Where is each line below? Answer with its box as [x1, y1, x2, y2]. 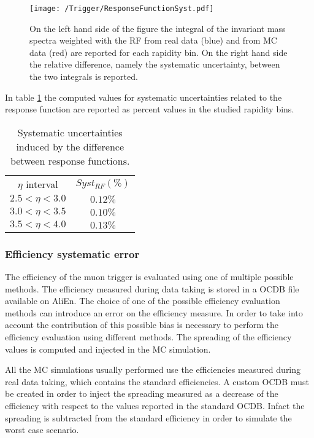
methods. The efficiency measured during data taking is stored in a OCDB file [5, 282, 299, 295]
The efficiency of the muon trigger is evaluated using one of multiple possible [5, 270, 294, 283]
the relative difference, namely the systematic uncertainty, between [29, 58, 280, 71]
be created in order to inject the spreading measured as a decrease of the [5, 387, 278, 400]
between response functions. [10, 153, 130, 168]
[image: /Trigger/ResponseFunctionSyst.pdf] [29, 4, 214, 13]
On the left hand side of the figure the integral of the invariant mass [29, 22, 286, 34]
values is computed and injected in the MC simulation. [5, 342, 211, 355]
